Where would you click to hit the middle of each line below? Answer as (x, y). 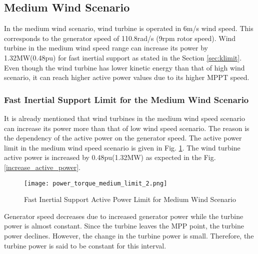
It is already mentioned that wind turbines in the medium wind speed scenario (124, 118)
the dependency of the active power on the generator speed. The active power (123, 138)
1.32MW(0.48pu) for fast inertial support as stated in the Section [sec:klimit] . (123, 57)
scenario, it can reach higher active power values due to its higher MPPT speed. (127, 77)
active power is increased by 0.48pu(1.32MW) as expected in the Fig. (110, 157)
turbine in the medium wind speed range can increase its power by (106, 48)
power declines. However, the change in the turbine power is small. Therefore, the (129, 235)
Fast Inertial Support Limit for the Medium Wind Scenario (126, 99)
